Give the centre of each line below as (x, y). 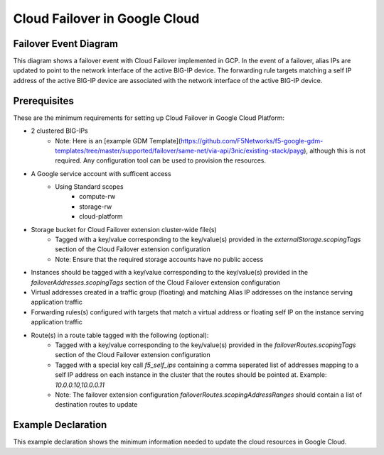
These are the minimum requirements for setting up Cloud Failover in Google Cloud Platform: (149, 118)
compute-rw (97, 197)
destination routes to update (96, 405)
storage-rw (96, 207)
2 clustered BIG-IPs (59, 131)
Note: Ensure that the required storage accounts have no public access (159, 259)
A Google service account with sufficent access (101, 173)
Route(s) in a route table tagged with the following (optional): (120, 335)
